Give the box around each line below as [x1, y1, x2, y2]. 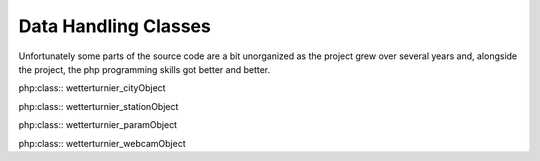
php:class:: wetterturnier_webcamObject [18, 137, 186, 149]
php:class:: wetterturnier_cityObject [18, 82, 166, 94]
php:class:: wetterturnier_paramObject [18, 119, 178, 131]
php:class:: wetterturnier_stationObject [18, 100, 179, 112]
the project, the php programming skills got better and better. [18, 63, 271, 75]
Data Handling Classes [18, 15, 212, 37]
